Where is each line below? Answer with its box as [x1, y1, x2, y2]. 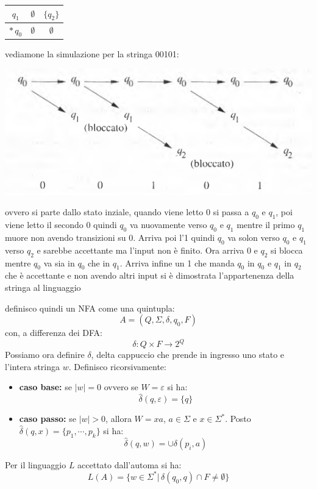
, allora [105, 412, 132, 425]
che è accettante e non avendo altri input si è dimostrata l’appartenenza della [5, 269, 294, 282]
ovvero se [104, 380, 138, 393]
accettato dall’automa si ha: [77, 458, 182, 471]
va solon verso [227, 230, 280, 243]
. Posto [225, 412, 251, 425]
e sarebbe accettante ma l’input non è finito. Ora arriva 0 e [37, 243, 258, 256]
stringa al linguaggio [5, 280, 81, 293]
